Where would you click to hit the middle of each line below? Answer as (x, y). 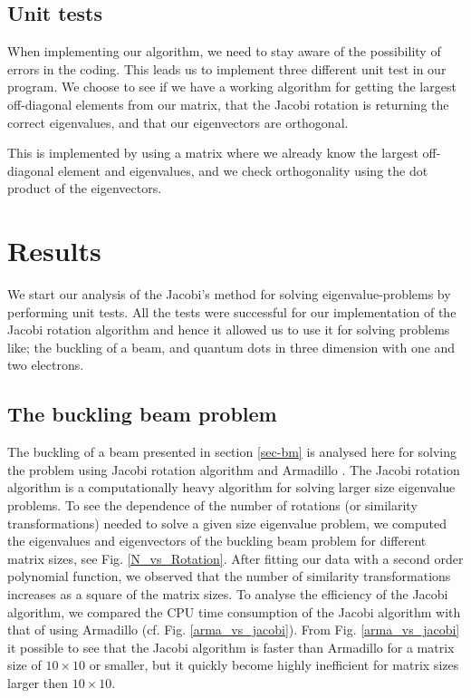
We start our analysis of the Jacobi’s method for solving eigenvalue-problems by (229, 294)
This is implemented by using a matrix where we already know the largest (213, 153)
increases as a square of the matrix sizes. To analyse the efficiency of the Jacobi (228, 594)
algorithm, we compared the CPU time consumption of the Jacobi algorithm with (234, 611)
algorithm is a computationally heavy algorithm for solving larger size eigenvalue (231, 487)
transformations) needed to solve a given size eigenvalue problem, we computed (227, 523)
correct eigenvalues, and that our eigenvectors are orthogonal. (178, 122)
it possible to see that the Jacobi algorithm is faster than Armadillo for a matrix (231, 647)
